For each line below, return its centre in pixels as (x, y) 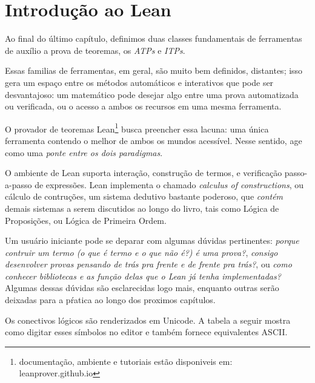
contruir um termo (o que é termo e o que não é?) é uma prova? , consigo (141, 252)
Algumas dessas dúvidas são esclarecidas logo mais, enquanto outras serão (142, 288)
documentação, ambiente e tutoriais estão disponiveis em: (126, 361)
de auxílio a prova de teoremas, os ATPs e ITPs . (95, 50)
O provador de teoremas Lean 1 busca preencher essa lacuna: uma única (137, 128)
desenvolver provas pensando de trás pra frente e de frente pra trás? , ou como (148, 264)
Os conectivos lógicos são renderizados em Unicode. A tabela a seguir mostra (148, 320)
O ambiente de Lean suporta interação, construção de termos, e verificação (144, 173)
